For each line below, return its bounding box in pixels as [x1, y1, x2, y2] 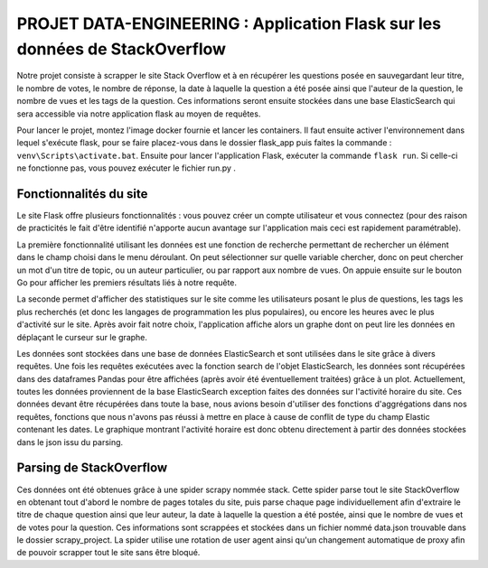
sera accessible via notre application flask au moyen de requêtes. [16, 108, 261, 119]
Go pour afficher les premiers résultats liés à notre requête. [16, 276, 238, 288]
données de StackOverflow [16, 39, 226, 59]
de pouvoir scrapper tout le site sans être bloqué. [16, 547, 201, 558]
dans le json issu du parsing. [16, 436, 124, 447]
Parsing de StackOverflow [16, 461, 168, 476]
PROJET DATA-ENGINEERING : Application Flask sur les [16, 14, 442, 33]
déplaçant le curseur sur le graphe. [16, 331, 148, 342]
